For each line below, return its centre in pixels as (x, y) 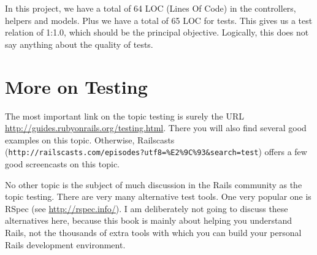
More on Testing (76, 86)
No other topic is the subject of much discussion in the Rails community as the (154, 184)
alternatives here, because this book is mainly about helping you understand (148, 220)
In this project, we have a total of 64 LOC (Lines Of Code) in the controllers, (151, 8)
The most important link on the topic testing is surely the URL (125, 116)
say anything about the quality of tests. (79, 44)
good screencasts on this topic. (62, 163)
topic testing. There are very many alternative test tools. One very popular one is (158, 196)
